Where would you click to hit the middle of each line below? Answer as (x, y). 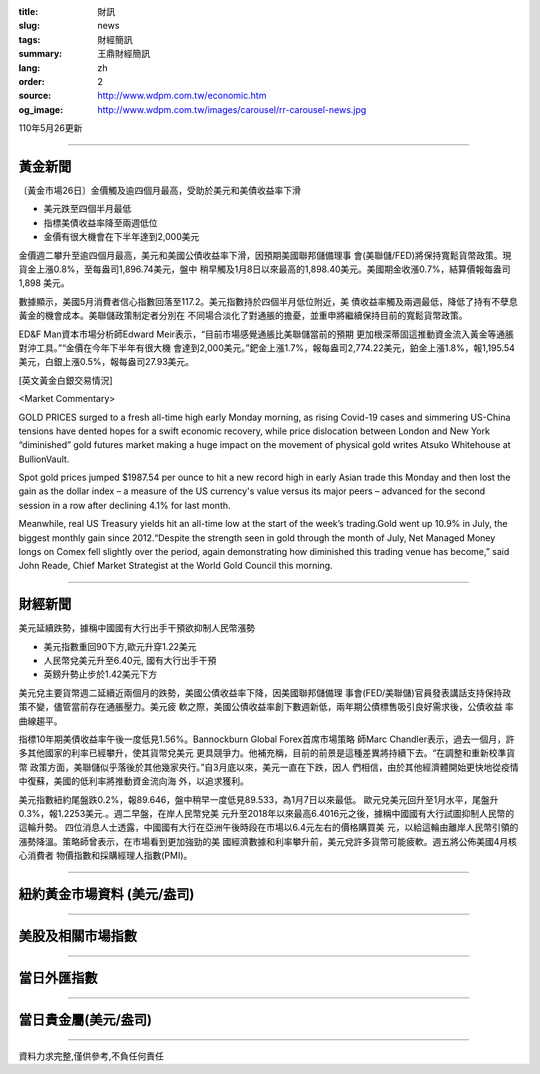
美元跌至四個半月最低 (87, 209)
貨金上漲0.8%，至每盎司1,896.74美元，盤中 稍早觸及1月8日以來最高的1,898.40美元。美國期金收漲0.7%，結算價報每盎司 (264, 269)
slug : (29, 26)
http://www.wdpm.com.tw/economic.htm (182, 96)
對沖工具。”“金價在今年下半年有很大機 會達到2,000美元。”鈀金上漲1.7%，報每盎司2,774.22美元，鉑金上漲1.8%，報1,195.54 (266, 347)
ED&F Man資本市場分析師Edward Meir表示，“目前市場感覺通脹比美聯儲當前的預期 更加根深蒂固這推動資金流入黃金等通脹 (266, 334)
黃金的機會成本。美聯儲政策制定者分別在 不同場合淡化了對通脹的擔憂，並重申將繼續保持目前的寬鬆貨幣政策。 (243, 316)
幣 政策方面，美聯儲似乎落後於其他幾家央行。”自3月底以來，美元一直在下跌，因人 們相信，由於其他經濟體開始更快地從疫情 (268, 767)
